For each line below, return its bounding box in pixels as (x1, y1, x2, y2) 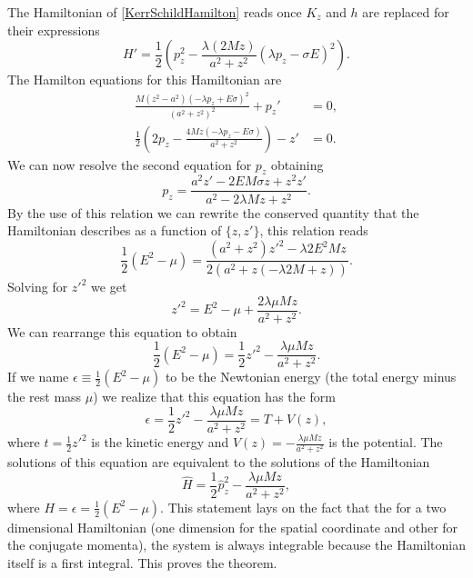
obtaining (270, 154, 324, 174)
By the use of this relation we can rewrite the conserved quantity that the (7, 203, 419, 222)
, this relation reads (259, 221, 368, 240)
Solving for (7, 277, 68, 296)
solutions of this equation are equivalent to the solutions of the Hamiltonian (7, 453, 430, 472)
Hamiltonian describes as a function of (7, 221, 222, 240)
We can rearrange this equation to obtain (7, 322, 237, 341)
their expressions (7, 20, 100, 39)
